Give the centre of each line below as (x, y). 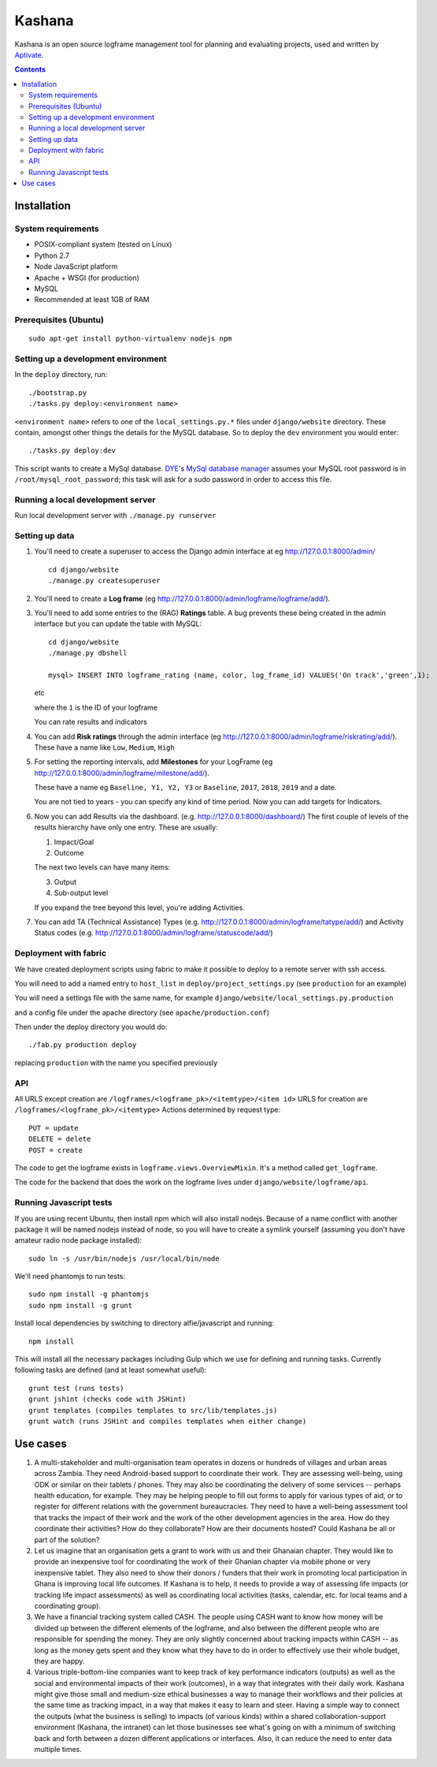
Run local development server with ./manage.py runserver (115, 516)
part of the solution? (67, 1540)
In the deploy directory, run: (61, 375)
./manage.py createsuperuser (104, 581)
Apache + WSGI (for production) (87, 278)
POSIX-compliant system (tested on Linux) (103, 244)
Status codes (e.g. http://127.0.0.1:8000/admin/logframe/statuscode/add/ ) (154, 933)
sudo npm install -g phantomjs (89, 1294)
